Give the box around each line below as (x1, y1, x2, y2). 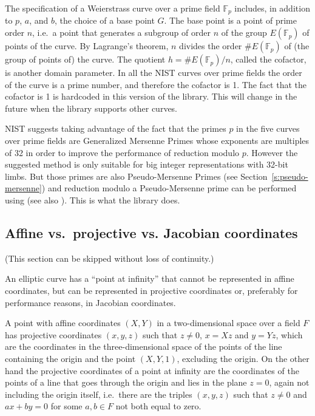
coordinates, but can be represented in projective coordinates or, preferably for (5, 284, 298, 296)
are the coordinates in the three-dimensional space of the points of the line (5, 340, 282, 353)
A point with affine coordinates (5, 316, 121, 329)
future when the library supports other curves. (5, 101, 178, 114)
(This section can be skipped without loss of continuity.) (5, 251, 214, 264)
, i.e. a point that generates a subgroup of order (32, 26, 211, 39)
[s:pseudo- (271, 169, 308, 182)
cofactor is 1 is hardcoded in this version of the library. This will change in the (5, 90, 297, 103)
